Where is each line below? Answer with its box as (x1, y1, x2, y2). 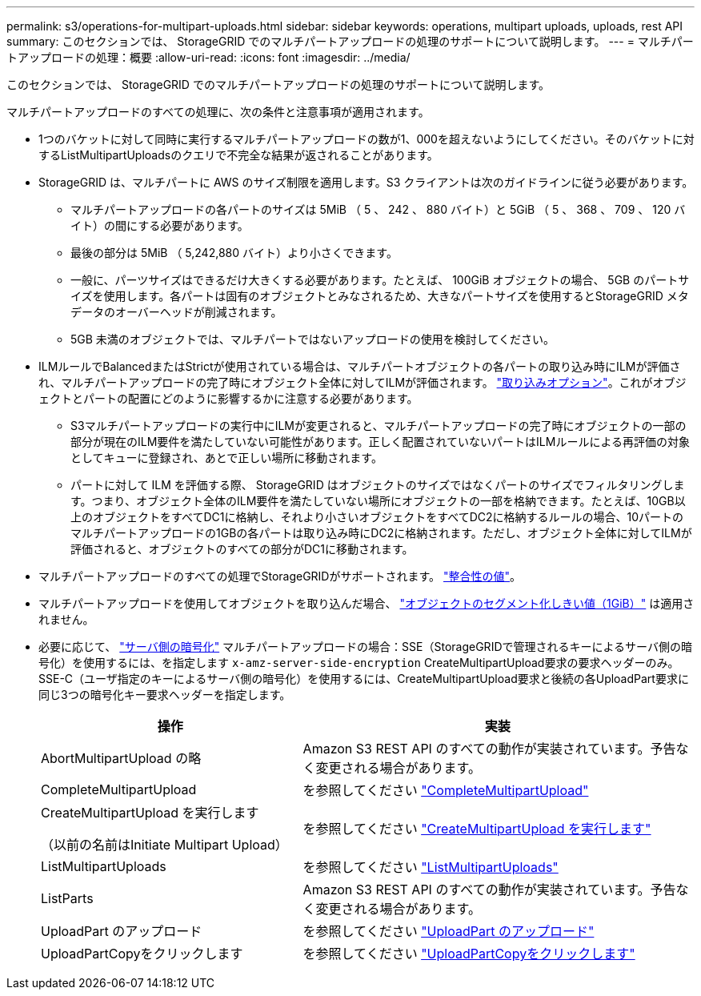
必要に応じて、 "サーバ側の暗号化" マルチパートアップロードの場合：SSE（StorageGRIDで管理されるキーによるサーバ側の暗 (38, 640, 692, 653)
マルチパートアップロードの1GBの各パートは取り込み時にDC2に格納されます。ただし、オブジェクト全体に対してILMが (70, 526, 692, 540)
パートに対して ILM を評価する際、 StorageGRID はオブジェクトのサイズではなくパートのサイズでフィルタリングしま (70, 478, 685, 492)
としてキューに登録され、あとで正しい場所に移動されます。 (70, 451, 383, 464)
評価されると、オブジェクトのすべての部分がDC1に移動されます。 (70, 542, 414, 556)
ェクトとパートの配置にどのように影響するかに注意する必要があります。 (38, 392, 419, 405)
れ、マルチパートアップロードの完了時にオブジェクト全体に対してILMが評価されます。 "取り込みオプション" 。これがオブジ (38, 376, 687, 389)
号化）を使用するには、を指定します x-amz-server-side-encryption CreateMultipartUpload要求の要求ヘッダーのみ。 (38, 656, 679, 669)
